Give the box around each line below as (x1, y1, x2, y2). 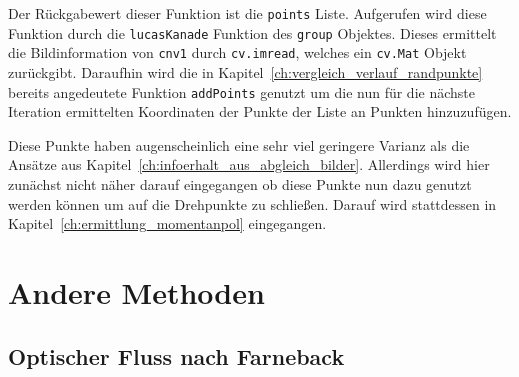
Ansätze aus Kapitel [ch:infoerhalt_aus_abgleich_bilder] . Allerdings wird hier (8, 154, 490, 175)
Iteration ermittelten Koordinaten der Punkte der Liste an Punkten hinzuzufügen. (8, 101, 512, 122)
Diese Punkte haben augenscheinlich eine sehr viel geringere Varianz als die (8, 134, 470, 155)
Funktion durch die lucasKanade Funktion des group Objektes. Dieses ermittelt (8, 22, 497, 43)
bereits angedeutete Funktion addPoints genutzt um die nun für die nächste (8, 81, 475, 102)
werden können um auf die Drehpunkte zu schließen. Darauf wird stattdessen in (8, 193, 497, 214)
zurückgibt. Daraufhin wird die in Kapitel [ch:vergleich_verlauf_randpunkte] (8, 61, 483, 82)
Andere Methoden (8, 271, 265, 312)
